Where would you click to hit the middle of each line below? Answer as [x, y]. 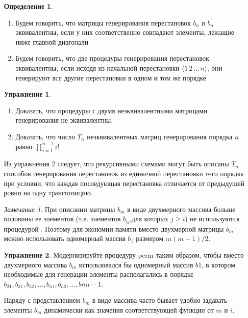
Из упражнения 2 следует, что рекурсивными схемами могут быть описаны [117, 164]
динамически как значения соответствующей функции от [129, 309]
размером [150, 238]
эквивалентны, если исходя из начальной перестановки [98, 67]
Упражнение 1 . [28, 94]
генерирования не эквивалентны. [64, 120]
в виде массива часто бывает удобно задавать [160, 300]
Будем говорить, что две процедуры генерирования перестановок [112, 58]
